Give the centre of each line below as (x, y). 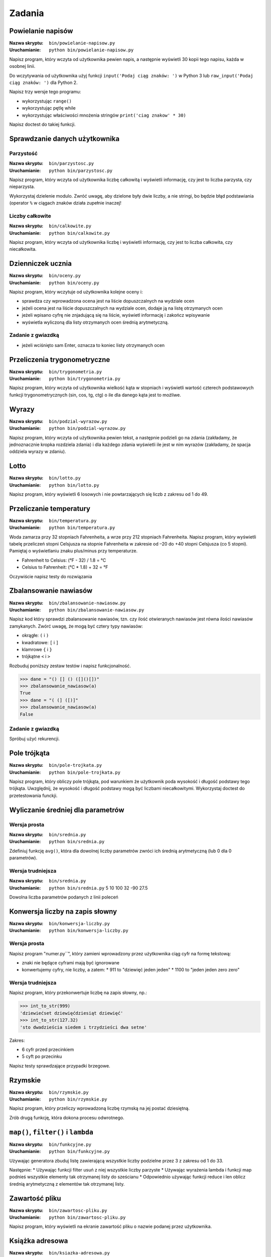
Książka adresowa (39, 1241)
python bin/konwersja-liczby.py (89, 931)
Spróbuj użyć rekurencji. (35, 739)
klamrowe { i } (37, 649)
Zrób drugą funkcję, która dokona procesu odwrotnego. (67, 1117)
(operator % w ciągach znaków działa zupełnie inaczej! (65, 203)
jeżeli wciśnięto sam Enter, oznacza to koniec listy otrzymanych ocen (93, 345)
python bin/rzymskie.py (78, 1099)
